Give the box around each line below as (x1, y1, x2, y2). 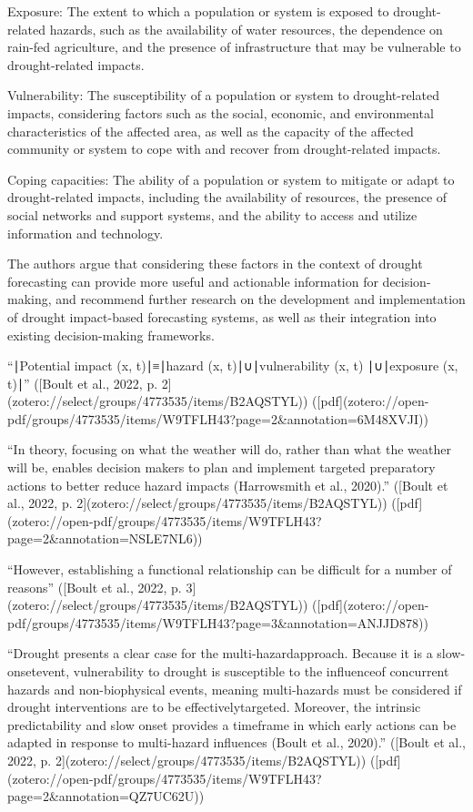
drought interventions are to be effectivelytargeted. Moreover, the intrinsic (7, 697, 421, 716)
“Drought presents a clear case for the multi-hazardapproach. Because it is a (7, 644, 433, 663)
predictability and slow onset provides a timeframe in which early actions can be (7, 715, 457, 734)
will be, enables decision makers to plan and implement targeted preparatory (7, 458, 436, 477)
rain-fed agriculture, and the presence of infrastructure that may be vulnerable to (7, 37, 461, 56)
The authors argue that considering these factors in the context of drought (7, 254, 423, 273)
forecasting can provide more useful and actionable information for (7, 271, 378, 290)
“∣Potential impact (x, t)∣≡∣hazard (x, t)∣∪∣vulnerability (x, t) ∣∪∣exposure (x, (7, 356, 458, 375)
